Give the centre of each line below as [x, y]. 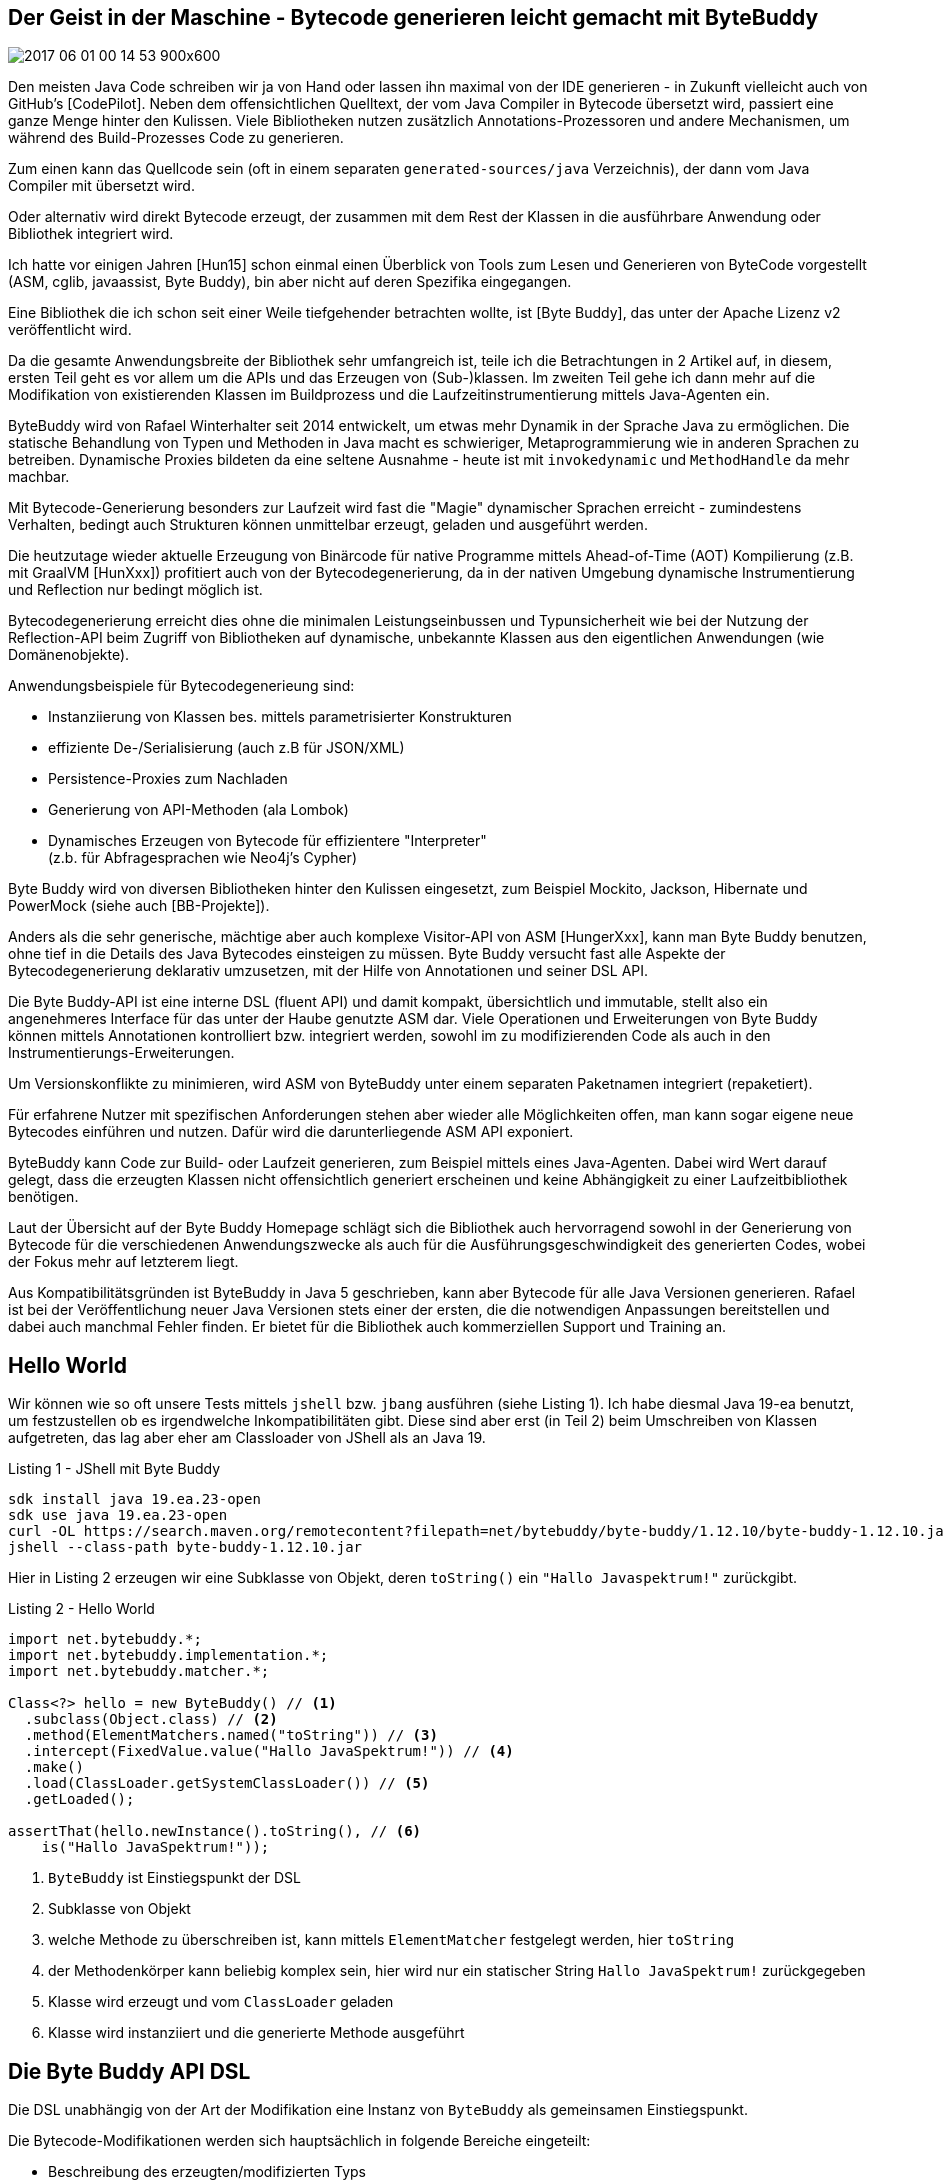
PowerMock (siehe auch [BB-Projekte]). [139, 906]
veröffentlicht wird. [70, 330]
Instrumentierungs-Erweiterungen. [121, 1053]
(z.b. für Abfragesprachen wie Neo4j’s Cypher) [202, 858]
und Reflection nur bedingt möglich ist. [135, 590]
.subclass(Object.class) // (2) [151, 1719]
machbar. [39, 477]
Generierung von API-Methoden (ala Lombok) [198, 810]
